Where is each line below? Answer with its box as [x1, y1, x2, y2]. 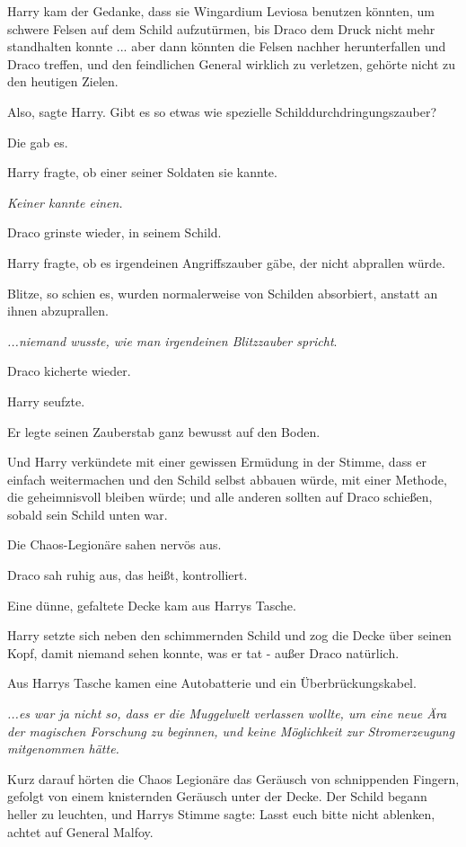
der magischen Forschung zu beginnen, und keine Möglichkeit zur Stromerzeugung [7, 721, 455, 740]
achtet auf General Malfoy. [7, 822, 154, 841]
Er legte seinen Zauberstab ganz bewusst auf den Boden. [7, 422, 321, 441]
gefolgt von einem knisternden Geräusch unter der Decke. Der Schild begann [7, 787, 427, 806]
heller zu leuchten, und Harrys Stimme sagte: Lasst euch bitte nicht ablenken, [7, 805, 435, 823]
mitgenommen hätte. [7, 739, 119, 758]
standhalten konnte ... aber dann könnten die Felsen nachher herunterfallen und [7, 37, 446, 56]
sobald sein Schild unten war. [7, 504, 168, 523]
